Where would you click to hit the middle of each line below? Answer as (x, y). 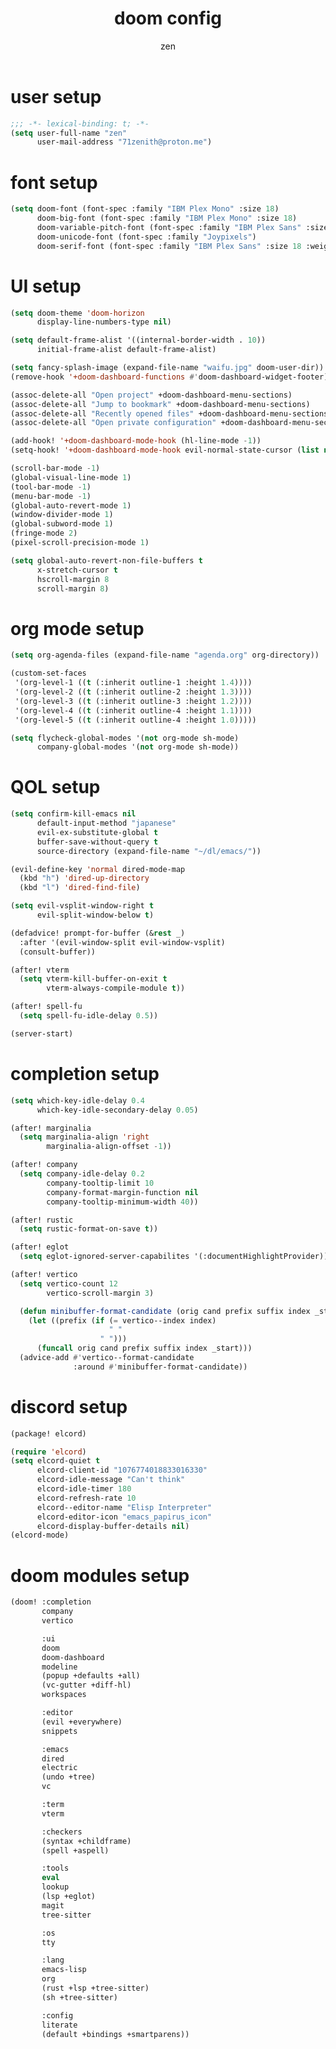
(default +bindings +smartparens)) (115, 2034)
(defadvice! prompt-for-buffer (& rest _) (98, 933)
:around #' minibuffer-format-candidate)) (160, 1367)
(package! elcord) (48, 1433)
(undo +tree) (69, 1777)
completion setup (85, 1074)
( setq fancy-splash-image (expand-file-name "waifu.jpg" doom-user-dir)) (167, 368)
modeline (59, 1667)
